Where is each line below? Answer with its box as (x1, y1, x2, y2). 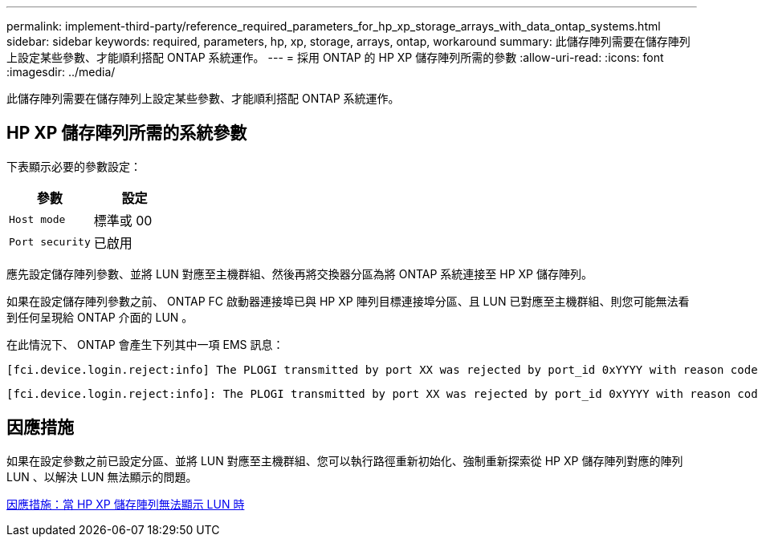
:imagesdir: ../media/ (6, 65, 116, 79)
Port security (9, 236, 91, 249)
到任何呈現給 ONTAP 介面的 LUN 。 (6, 310, 194, 324)
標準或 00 (93, 212, 153, 229)
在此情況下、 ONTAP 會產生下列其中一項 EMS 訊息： (6, 337, 284, 351)
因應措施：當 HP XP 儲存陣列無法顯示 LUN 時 (6, 496, 245, 511)
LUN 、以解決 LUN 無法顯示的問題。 (6, 469, 198, 484)
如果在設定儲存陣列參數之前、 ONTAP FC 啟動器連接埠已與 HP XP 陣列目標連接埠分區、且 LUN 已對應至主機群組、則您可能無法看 (6, 294, 690, 308)
